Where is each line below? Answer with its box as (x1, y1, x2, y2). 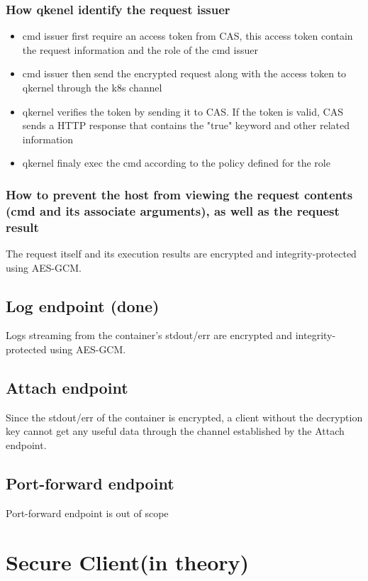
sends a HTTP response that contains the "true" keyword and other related (22, 118, 350, 133)
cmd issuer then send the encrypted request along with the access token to (22, 66, 347, 81)
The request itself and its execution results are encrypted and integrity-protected (6, 246, 357, 261)
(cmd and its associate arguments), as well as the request (6, 201, 340, 219)
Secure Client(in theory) (6, 547, 250, 576)
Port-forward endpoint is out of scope (6, 505, 169, 520)
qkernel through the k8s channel (22, 80, 162, 94)
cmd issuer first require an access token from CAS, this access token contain (22, 28, 353, 43)
